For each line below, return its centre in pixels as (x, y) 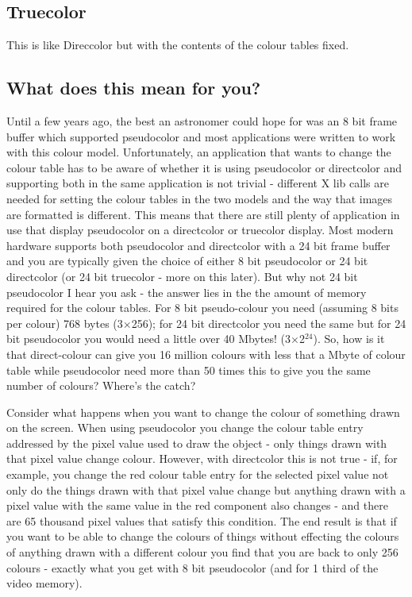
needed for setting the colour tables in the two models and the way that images (200, 198)
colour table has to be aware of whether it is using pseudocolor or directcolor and (204, 167)
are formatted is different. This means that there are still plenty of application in (203, 214)
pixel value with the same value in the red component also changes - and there (197, 505)
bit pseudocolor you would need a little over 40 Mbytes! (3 (149, 339)
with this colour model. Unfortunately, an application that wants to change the (199, 152)
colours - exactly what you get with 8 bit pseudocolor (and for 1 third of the (193, 567)
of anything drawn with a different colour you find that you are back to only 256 (202, 552)
